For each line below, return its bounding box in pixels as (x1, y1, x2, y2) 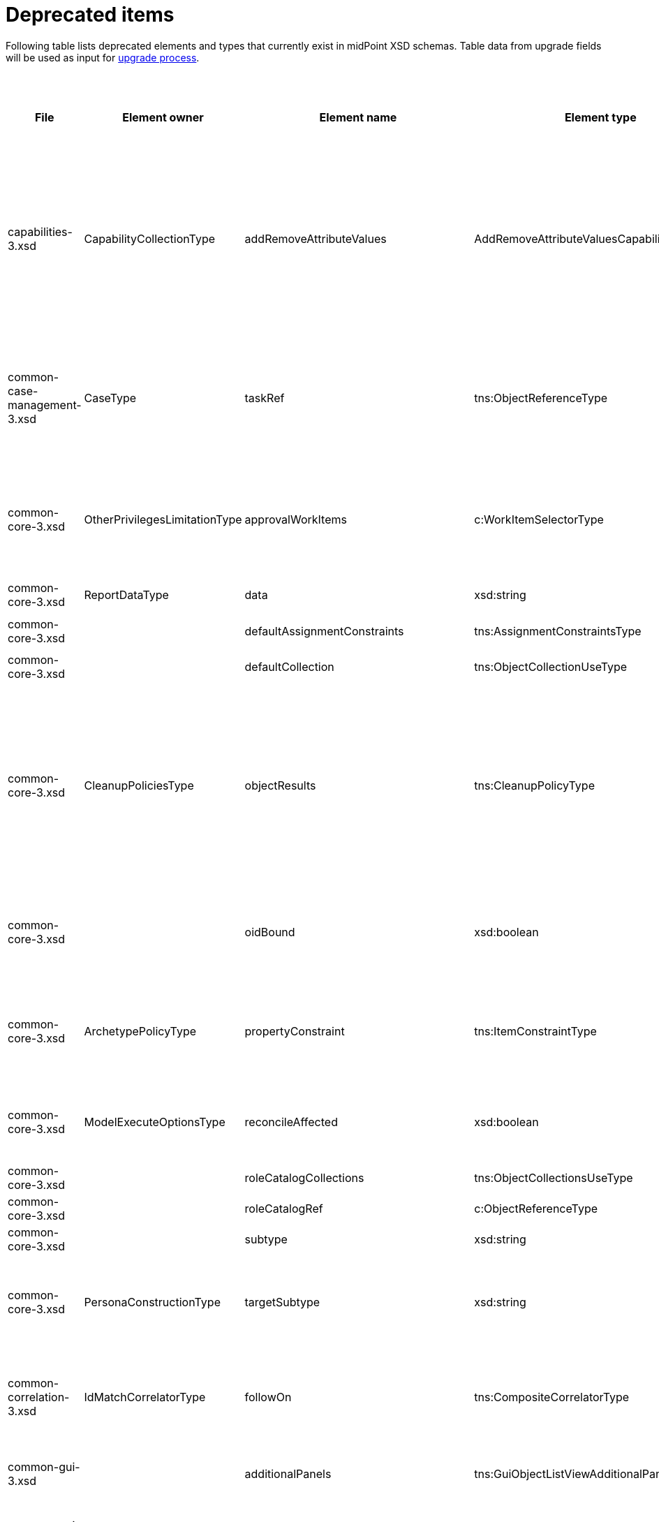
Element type (564, 110, 637, 124)
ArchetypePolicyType (84, 1024, 197, 1038)
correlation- (8, 1389, 70, 1404)
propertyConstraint (244, 1024, 345, 1038)
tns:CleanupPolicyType (474, 778, 595, 792)
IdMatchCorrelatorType (84, 1389, 206, 1404)
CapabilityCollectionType (84, 231, 216, 246)
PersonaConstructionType (84, 1294, 221, 1309)
